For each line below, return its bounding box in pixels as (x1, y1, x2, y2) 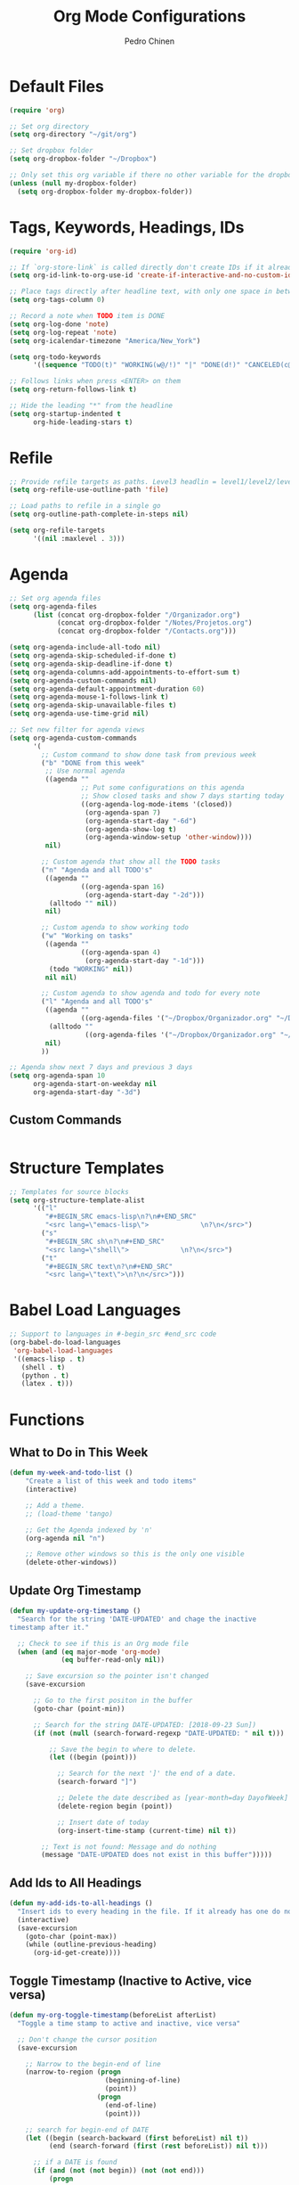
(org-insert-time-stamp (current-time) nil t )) (56, 1826, 238, 1835)
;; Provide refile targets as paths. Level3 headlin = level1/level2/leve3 (9, 477, 296, 487)
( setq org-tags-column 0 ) (9, 296, 105, 305)
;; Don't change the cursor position (17, 2034, 158, 2044)
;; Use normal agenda (44, 766, 125, 776)
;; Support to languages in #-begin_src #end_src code (9, 1330, 217, 1338)
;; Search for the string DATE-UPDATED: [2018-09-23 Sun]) (32, 1720, 256, 1730)
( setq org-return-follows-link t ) (9, 385, 138, 394)
